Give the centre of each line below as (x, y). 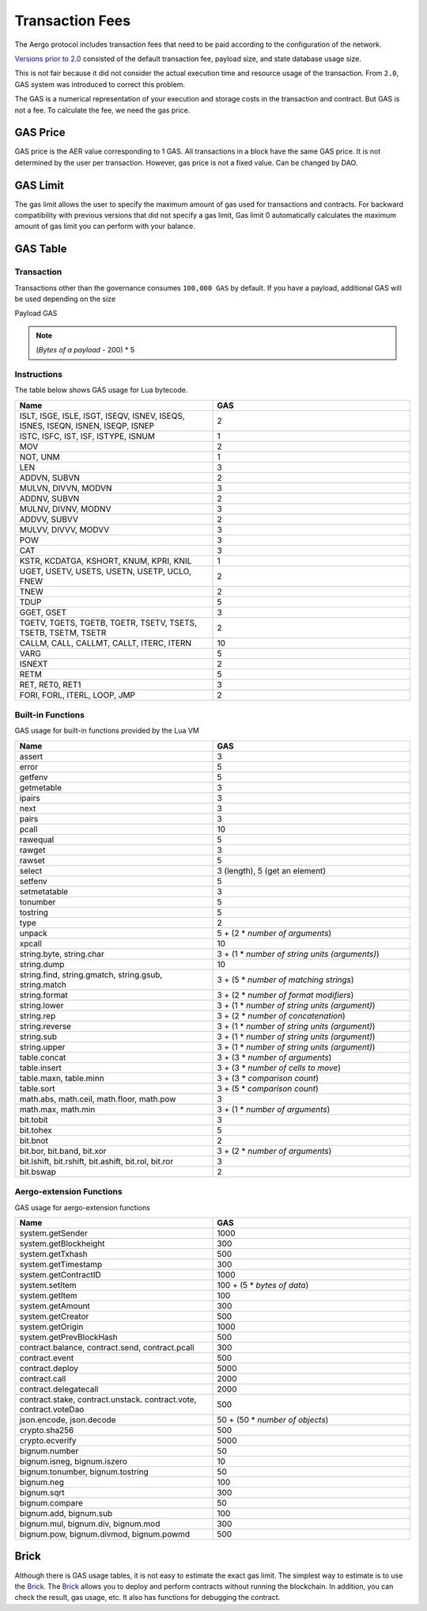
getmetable (41, 787)
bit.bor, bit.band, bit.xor (63, 1151)
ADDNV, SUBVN (49, 498)
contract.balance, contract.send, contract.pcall (107, 1348)
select (31, 870)
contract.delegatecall (59, 1389)
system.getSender (54, 1233)
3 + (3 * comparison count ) (268, 1078)
